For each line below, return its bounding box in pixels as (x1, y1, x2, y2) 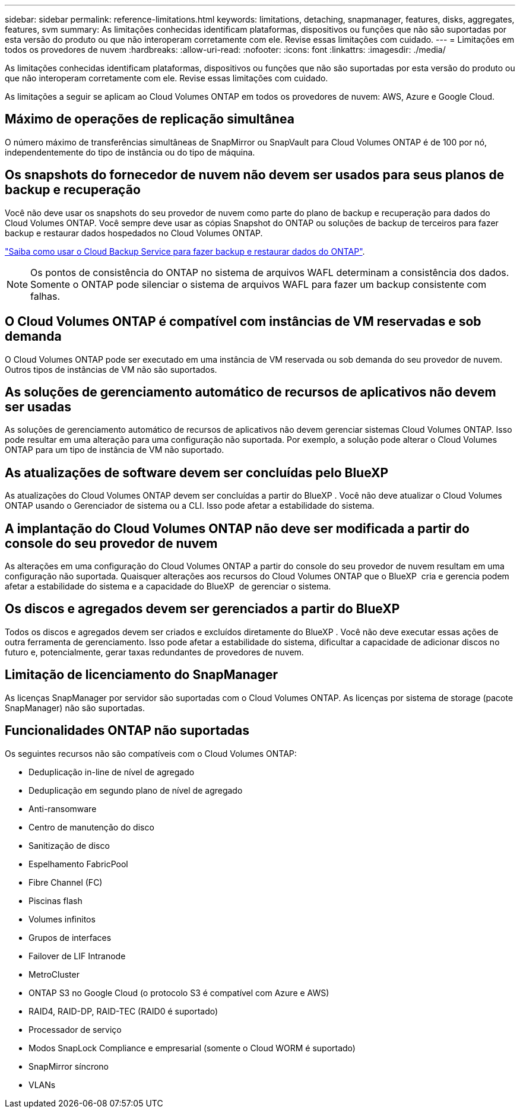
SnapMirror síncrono (28, 1061, 109, 1071)
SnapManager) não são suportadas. (5, 702, 145, 713)
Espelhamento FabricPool (28, 858, 128, 869)
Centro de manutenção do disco (28, 822, 154, 832)
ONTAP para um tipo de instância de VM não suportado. (5, 445, 224, 455)
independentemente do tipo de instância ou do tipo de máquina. (5, 147, 255, 157)
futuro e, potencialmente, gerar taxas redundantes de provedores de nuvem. (5, 646, 304, 657)
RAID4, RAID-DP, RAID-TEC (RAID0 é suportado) (28, 1006, 218, 1016)
